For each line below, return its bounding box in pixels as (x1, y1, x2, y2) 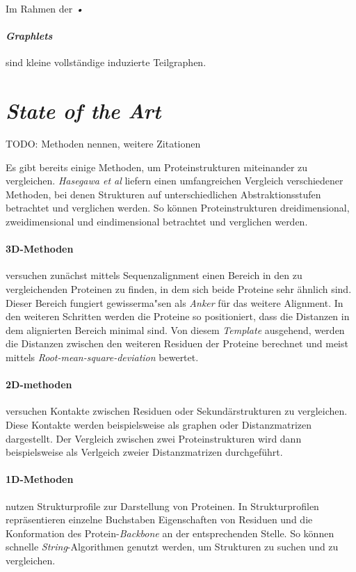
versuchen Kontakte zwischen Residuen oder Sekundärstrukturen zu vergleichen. (6, 404, 348, 418)
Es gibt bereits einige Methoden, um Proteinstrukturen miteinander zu (6, 159, 308, 174)
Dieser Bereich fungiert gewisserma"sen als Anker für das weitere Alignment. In (6, 295, 343, 310)
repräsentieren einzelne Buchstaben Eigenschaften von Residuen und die (6, 512, 313, 527)
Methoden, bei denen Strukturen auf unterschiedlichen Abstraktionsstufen (6, 186, 321, 201)
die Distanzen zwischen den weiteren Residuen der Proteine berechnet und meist (6, 336, 348, 351)
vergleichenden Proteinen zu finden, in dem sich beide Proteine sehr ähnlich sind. (6, 282, 352, 296)
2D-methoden (6, 377, 72, 392)
